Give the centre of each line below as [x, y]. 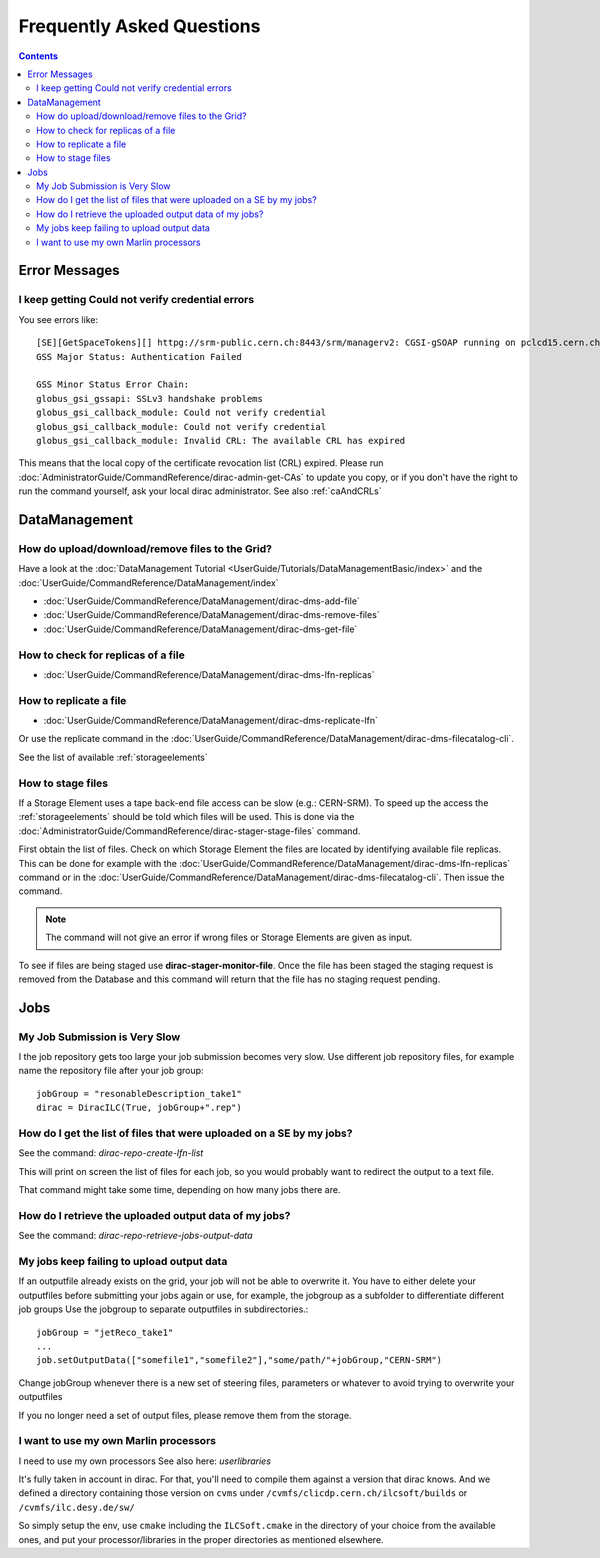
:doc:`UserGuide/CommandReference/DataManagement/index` [148, 582]
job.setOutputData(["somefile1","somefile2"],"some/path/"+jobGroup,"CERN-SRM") [239, 1360]
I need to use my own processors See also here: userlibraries [145, 1461]
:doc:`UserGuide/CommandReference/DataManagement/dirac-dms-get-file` [200, 629]
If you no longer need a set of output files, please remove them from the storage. [185, 1415]
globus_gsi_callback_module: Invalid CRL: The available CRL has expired [221, 440]
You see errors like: [58, 319]
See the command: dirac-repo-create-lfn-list [111, 1153]
